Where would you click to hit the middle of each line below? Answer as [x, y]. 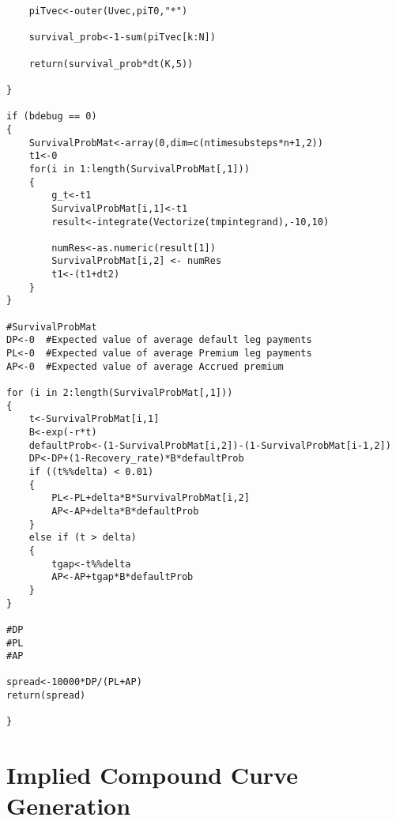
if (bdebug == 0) [52, 117]
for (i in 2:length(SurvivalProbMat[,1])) [120, 393]
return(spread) [46, 696]
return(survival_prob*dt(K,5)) [111, 64]
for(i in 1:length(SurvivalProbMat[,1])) [139, 169]
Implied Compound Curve [152, 775]
